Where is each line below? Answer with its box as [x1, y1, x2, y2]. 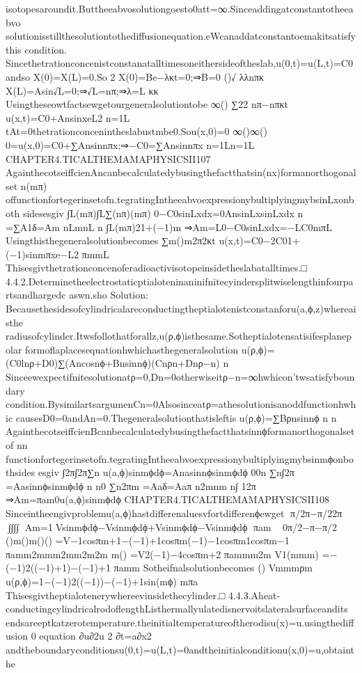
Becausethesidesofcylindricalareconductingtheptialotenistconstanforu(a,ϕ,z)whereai [6, 301, 356, 316]
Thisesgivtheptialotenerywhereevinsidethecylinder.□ [6, 587, 226, 602]
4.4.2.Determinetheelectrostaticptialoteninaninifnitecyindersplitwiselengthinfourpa [6, 274, 354, 288]
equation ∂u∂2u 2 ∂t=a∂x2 [39, 628, 152, 643]
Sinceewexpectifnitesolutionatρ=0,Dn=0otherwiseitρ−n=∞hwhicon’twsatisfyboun [6, 370, 355, 384]
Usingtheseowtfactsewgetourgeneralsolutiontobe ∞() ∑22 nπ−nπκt [6, 97, 289, 111]
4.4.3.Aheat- [228, 587, 281, 602]
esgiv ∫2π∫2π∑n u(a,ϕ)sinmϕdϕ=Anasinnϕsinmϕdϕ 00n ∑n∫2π [38, 465, 294, 480]
